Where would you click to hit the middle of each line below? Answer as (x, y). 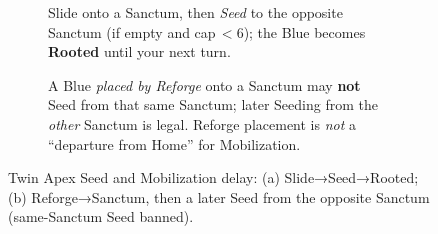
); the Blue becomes (304, 31)
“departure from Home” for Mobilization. (174, 143)
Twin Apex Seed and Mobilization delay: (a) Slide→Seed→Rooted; (213, 177)
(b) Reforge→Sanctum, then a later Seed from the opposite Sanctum (219, 196)
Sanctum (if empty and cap (132, 31)
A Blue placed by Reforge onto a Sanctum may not (204, 84)
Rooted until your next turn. (139, 51)
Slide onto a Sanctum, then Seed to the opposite (195, 12)
